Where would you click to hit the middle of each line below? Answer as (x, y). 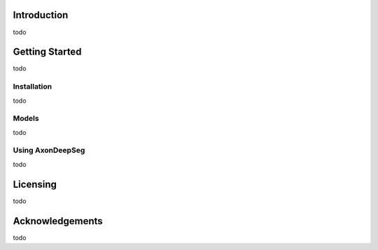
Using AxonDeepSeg (49, 150)
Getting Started (47, 52)
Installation (33, 87)
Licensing (35, 184)
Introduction (41, 15)
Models (26, 119)
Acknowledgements (58, 221)
